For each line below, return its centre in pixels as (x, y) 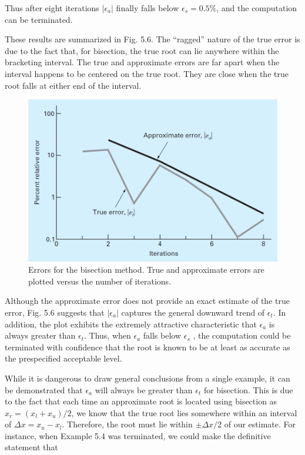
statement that (31, 447)
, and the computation (257, 8)
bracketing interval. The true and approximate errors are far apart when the (142, 62)
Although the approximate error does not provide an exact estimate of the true (147, 301)
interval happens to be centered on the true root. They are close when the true (147, 73)
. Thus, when (108, 335)
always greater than (40, 335)
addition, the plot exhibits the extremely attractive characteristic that (131, 324)
